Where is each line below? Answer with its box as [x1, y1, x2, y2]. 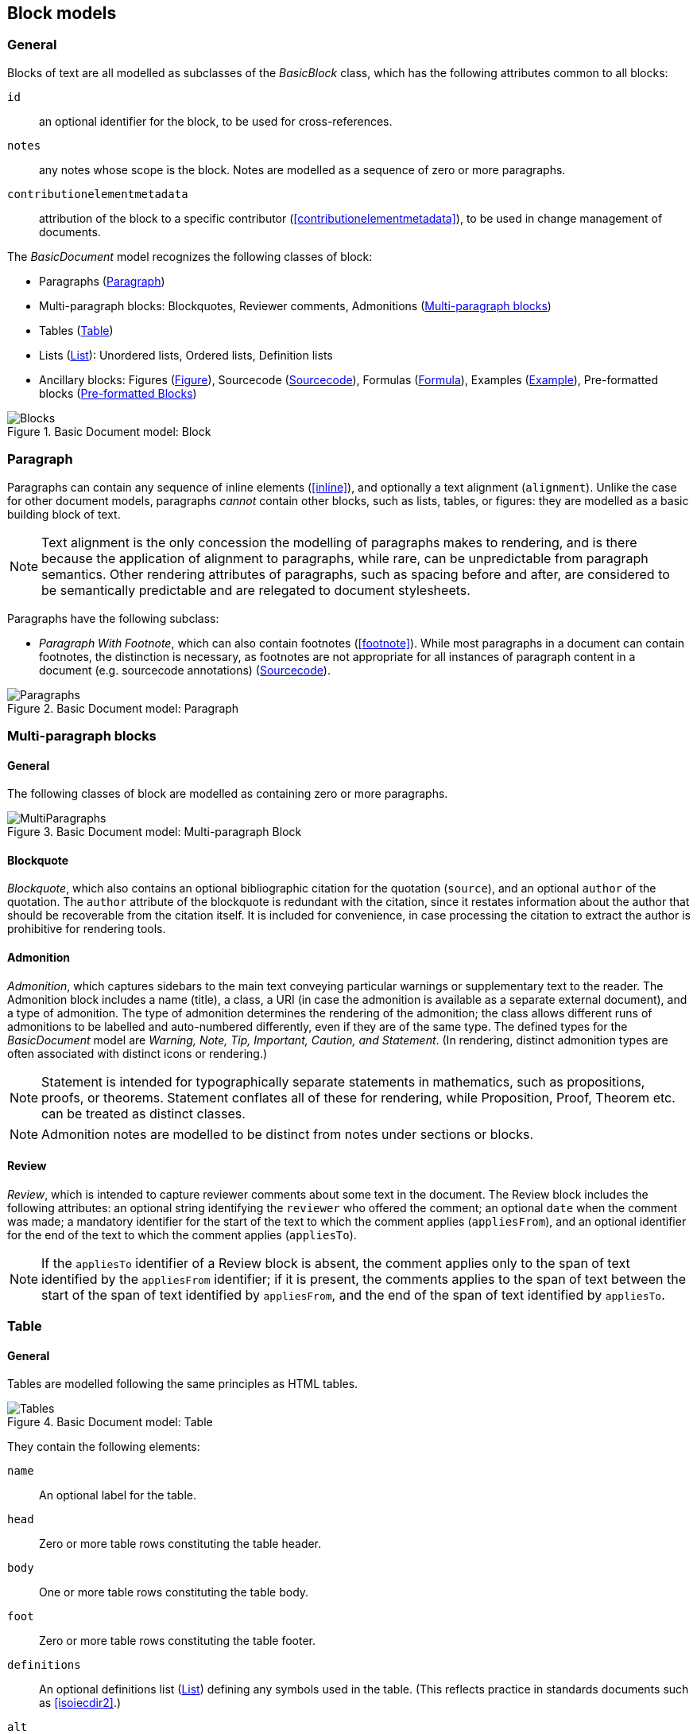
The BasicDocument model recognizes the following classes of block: [7, 249, 373, 263]
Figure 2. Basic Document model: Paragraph [7, 701, 239, 715]
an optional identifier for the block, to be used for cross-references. [39, 114, 393, 128]
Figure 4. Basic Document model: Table [7, 1415, 213, 1429]
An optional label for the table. [39, 1488, 196, 1503]
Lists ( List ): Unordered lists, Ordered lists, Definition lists [39, 348, 333, 362]
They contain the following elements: [7, 1440, 200, 1454]
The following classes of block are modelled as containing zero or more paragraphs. [7, 787, 448, 801]
